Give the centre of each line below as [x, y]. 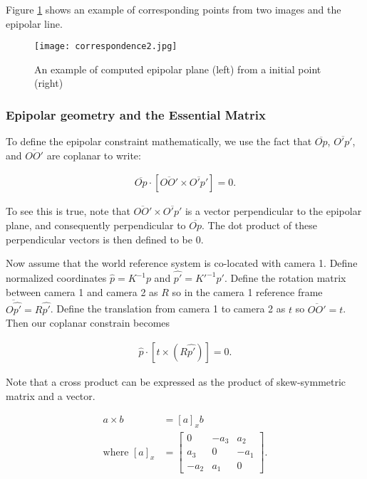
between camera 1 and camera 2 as [82, 291]
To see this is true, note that [68, 211]
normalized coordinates [56, 278]
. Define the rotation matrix [285, 278]
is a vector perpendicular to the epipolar [273, 211]
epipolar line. [34, 23]
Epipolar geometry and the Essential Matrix [136, 114]
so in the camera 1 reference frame [247, 291]
